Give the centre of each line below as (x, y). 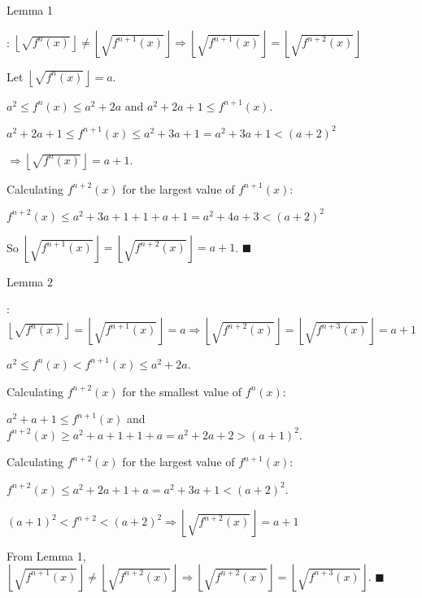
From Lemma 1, (46, 555)
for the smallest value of (182, 391)
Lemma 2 (30, 281)
